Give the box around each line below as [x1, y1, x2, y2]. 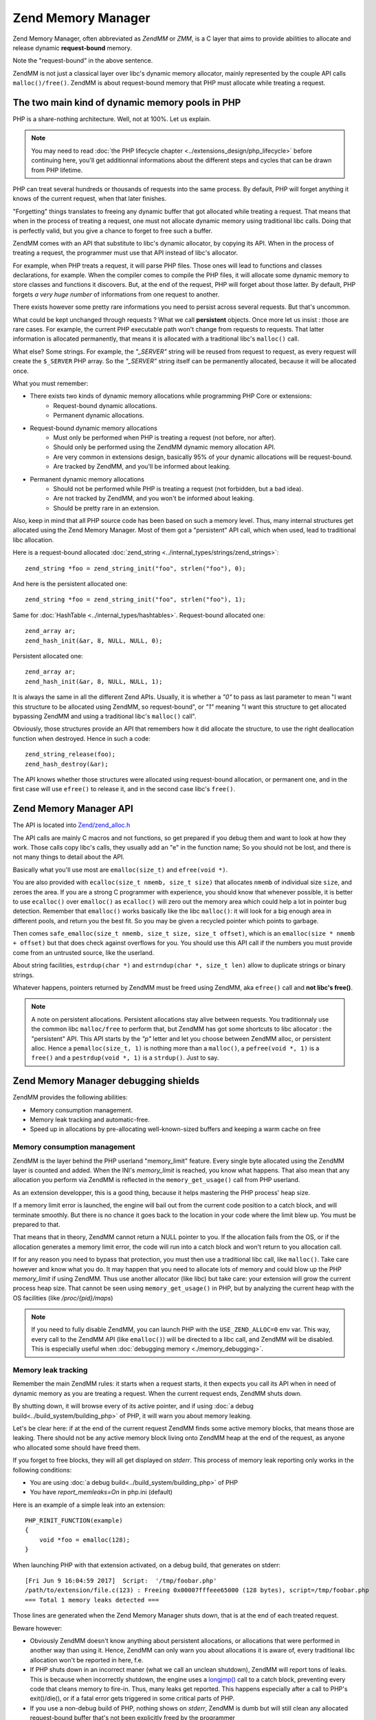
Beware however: [12, 1624, 63, 1632]
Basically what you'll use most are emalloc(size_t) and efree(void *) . [12, 866, 228, 874]
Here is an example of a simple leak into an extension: [12, 1501, 166, 1509]
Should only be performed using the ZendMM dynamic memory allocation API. [53, 443, 276, 451]
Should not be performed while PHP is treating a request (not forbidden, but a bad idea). [53, 484, 304, 493]
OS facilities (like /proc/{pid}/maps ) [12, 1293, 113, 1302]
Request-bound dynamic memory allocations [30, 424, 157, 432]
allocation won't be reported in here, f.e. [30, 1655, 144, 1664]
